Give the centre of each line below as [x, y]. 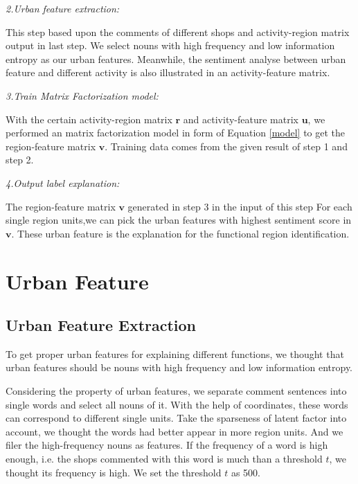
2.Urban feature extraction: [63, 8]
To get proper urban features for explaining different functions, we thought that [175, 353]
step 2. [20, 160]
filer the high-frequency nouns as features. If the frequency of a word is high [167, 445]
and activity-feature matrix [241, 119]
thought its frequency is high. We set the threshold [114, 472]
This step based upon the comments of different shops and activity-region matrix [178, 32]
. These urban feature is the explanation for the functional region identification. [180, 233]
